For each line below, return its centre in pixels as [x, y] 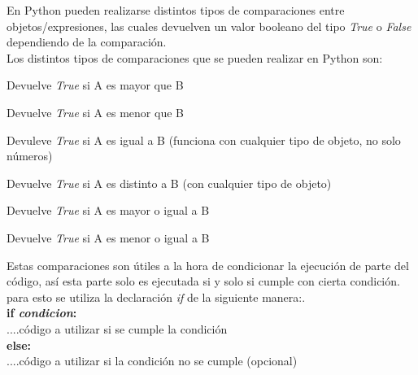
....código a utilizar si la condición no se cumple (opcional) [152, 361]
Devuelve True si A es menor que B [95, 112]
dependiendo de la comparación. [87, 42]
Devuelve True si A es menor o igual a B [108, 237]
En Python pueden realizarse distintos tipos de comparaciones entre [176, 10]
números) [30, 156]
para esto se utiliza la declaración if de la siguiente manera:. [156, 297]
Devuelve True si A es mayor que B [95, 85]
